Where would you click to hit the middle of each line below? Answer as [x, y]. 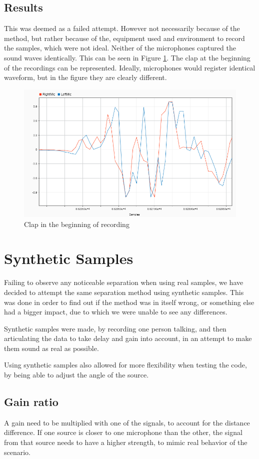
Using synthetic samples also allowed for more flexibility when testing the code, [125, 365]
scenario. [17, 452]
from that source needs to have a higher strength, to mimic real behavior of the [126, 442]
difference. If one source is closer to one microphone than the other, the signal [123, 432]
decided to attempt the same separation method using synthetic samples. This [124, 292]
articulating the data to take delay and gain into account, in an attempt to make [128, 338]
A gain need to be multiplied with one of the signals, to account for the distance [127, 422]
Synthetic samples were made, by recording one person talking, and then [115, 328]
